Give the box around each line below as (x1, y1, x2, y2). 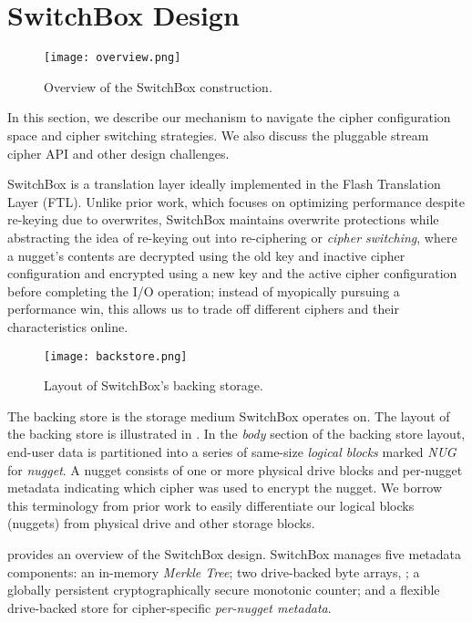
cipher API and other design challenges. (7, 143, 230, 162)
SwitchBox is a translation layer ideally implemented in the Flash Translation (7, 174, 441, 193)
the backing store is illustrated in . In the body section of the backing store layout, (7, 424, 466, 443)
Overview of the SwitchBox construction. (44, 77, 272, 96)
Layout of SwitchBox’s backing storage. (44, 376, 263, 395)
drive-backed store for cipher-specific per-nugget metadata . (7, 597, 332, 617)
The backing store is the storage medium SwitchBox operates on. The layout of (7, 406, 450, 425)
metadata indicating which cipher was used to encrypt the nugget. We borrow (7, 478, 443, 497)
